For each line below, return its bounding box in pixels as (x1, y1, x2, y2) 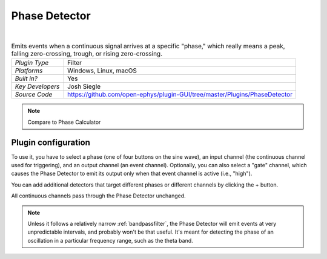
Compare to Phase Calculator (27, 118, 101, 126)
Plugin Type (15, 59, 49, 67)
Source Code (15, 91, 53, 99)
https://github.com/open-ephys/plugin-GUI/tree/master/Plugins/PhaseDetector (67, 91, 293, 99)
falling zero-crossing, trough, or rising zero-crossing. (11, 50, 163, 58)
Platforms (15, 66, 43, 75)
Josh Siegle (67, 82, 101, 91)
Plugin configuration (11, 137, 91, 147)
